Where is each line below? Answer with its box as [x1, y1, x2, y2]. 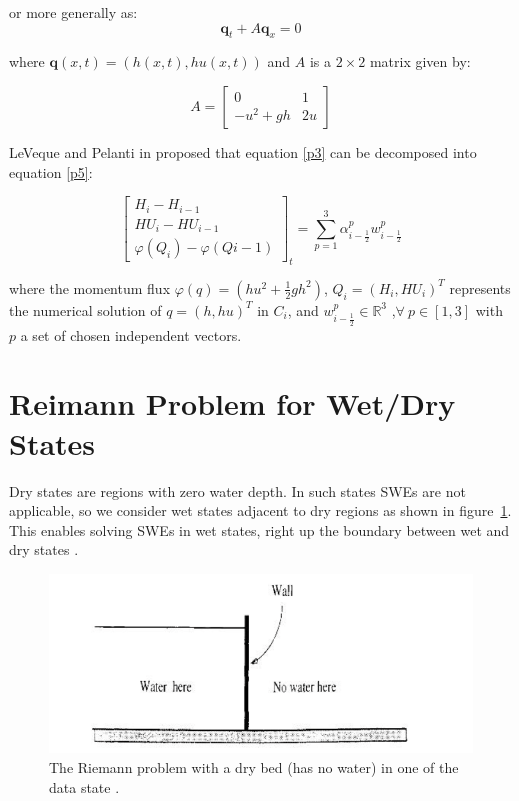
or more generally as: [9, 2, 138, 22]
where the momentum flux [9, 277, 171, 298]
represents [449, 277, 511, 298]
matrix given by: [369, 51, 471, 72]
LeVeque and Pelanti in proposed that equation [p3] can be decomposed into [9, 141, 477, 162]
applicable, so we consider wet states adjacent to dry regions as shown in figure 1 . [9, 500, 512, 521]
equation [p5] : [9, 161, 93, 182]
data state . [49, 776, 120, 797]
